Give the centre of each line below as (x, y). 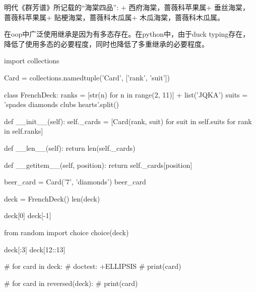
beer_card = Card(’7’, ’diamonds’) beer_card (75, 182)
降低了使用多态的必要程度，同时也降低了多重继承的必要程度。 (106, 43)
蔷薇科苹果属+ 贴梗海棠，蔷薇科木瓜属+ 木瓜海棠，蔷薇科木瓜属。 (114, 17)
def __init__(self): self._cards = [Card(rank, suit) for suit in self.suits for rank (128, 121)
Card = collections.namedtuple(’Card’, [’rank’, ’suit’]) (87, 77)
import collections (32, 61)
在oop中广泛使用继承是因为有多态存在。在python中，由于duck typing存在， (127, 34)
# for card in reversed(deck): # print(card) (71, 283)
